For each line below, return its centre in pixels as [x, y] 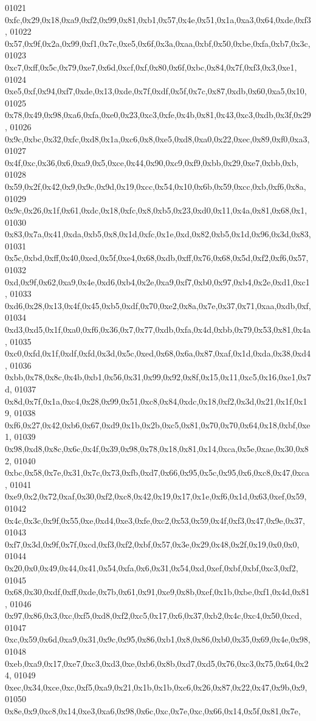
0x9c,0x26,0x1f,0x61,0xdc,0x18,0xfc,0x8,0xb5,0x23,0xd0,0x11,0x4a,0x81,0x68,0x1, [156, 210]
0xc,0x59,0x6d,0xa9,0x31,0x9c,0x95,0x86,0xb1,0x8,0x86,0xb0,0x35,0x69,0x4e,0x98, [158, 639]
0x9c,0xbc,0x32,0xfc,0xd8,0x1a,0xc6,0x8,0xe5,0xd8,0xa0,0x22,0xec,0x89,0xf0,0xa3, [157, 138]
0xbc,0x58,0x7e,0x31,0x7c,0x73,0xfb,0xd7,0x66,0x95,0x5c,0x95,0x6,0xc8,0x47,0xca [157, 472]
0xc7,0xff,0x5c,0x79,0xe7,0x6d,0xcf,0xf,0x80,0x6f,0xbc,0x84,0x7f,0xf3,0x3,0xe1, [151, 67]
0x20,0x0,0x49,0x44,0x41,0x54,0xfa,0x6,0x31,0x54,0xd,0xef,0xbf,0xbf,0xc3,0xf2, [152, 567]
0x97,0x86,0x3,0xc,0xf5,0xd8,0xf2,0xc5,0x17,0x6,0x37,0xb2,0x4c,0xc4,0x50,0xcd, [153, 615]
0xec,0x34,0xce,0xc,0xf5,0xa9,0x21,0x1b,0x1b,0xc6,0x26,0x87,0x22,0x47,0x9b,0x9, [156, 687]
